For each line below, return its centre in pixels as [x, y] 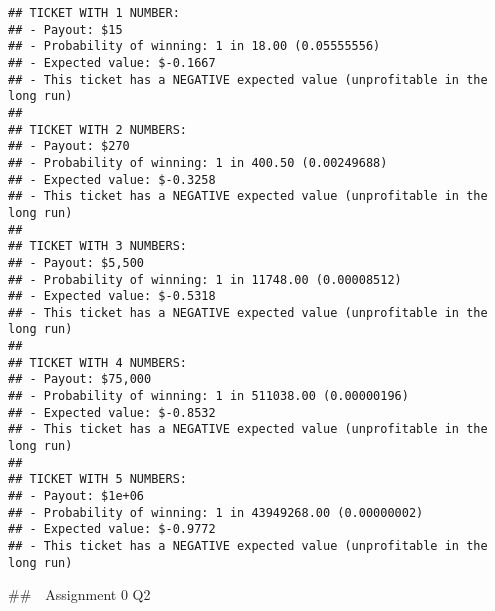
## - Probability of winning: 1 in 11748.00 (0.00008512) [205, 279]
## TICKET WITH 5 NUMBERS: [97, 479]
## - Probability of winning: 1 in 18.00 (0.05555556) [194, 46]
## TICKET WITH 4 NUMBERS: [97, 362]
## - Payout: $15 [65, 29]
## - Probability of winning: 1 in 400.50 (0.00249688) [198, 162]
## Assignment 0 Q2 [79, 594]
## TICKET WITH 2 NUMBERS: [97, 129]
